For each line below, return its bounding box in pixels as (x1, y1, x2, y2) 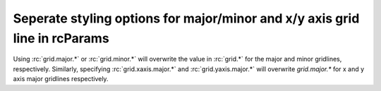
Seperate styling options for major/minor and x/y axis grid (13, 11, 360, 26)
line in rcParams (13, 30, 109, 46)
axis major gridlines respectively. (13, 75, 109, 83)
